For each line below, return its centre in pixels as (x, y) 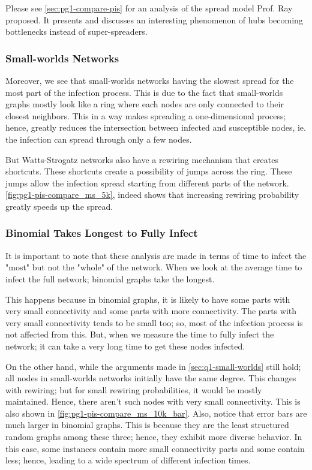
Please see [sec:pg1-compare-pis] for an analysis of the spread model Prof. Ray (149, 8)
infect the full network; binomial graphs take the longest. (110, 278)
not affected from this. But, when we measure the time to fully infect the (140, 334)
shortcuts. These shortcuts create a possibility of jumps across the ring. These (149, 171)
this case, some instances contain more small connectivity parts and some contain (155, 448)
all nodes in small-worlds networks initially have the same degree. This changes (151, 378)
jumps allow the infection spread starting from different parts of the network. (147, 183)
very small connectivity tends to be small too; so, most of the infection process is (154, 322)
